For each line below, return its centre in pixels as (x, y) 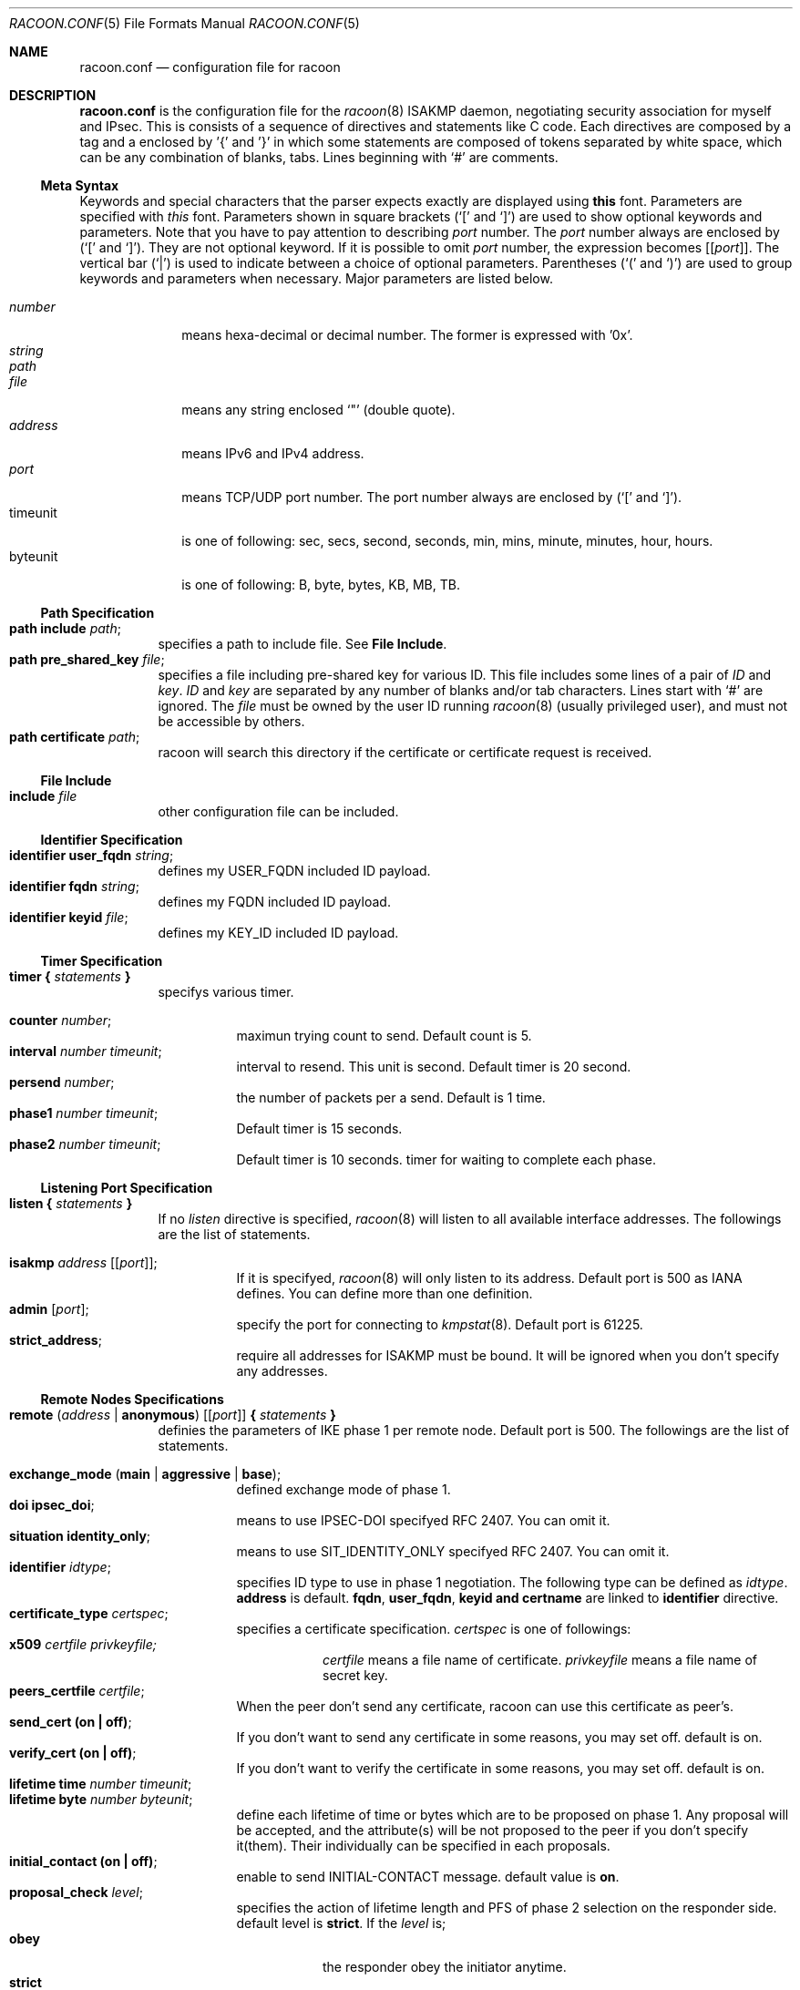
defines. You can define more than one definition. (385, 1293)
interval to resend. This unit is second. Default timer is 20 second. (434, 1067)
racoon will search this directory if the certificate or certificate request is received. (405, 752)
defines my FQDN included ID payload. (274, 902)
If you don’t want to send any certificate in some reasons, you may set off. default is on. (499, 1737)
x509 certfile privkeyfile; (83, 1644)
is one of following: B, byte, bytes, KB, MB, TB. (321, 585)
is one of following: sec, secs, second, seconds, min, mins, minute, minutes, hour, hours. (447, 541)
